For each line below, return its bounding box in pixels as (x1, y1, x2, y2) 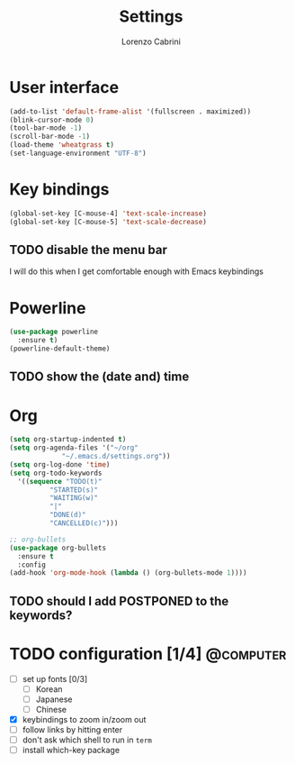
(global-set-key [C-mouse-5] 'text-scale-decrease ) (9, 217, 207, 226)
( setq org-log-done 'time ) (9, 459, 111, 469)
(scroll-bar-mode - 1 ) (9, 132, 91, 141)
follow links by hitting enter (22, 723, 123, 735)
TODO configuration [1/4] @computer (9, 643, 287, 664)
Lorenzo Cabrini (121, 36, 182, 47)
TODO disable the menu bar (9, 242, 168, 258)
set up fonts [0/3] (22, 673, 88, 684)
